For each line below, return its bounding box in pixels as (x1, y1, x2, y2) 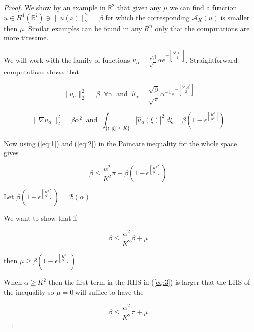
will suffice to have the (75, 286, 144, 296)
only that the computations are (155, 23, 250, 33)
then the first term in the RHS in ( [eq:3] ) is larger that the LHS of (48, 277, 250, 287)
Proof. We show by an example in (4, 2, 106, 12)
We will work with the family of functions (4, 54, 130, 65)
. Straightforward (185, 54, 238, 65)
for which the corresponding (105, 12, 190, 22)
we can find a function (170, 2, 237, 12)
